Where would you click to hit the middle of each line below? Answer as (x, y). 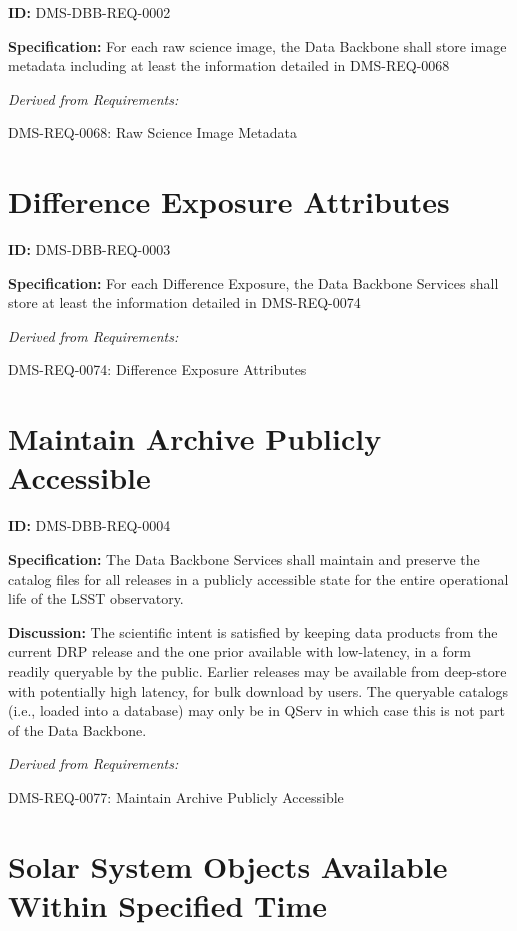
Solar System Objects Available (228, 865)
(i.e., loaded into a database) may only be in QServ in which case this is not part (256, 710)
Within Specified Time (168, 904)
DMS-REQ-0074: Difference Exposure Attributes (157, 369)
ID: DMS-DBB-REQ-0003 (89, 249)
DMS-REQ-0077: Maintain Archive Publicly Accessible (176, 796)
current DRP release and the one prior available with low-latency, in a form (239, 651)
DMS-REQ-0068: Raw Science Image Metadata (152, 132)
